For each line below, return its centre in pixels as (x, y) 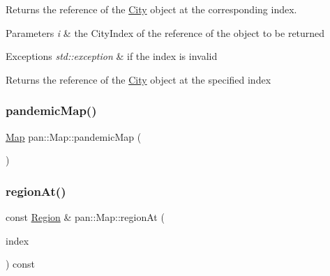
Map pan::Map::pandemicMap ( (74, 136)
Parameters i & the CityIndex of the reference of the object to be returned (165, 32)
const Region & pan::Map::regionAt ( (85, 217)
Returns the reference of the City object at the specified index (138, 79)
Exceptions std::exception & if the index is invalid (112, 56)
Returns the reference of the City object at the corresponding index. (151, 9)
